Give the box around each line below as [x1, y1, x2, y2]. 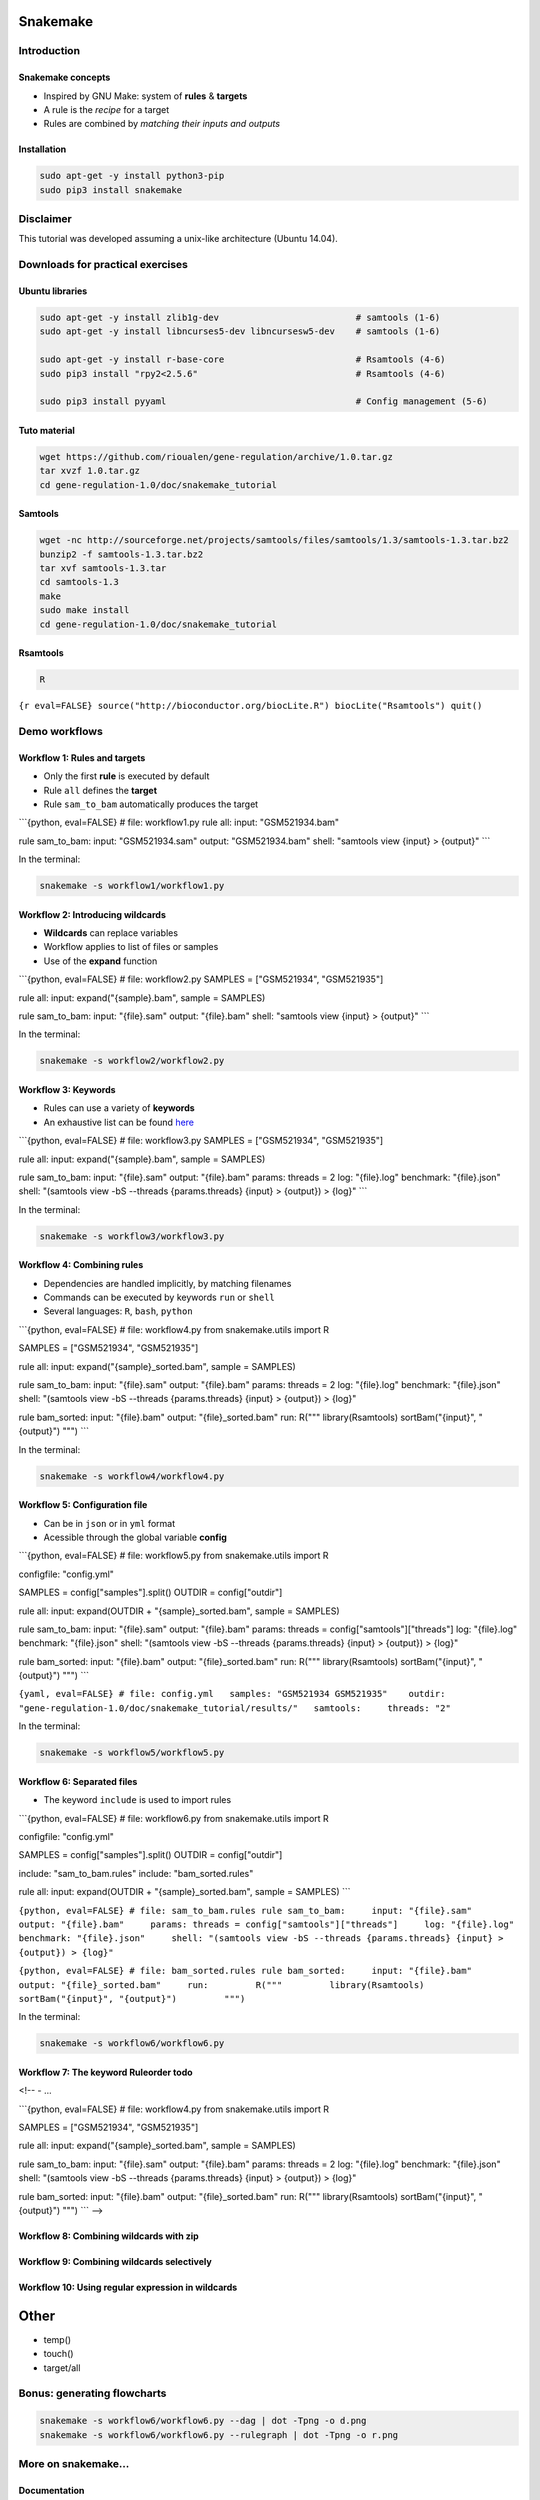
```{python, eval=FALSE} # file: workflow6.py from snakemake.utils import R [18, 1812, 329, 1824]
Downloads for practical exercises [18, 258, 189, 272]
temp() [43, 2333, 72, 2345]
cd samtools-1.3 [39, 576, 120, 588]
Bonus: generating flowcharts [18, 2386, 167, 2400]
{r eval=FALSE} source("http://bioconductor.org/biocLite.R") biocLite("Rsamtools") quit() [18, 700, 483, 712]
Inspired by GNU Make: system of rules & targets [43, 90, 248, 102]
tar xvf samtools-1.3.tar [39, 563, 167, 574]
